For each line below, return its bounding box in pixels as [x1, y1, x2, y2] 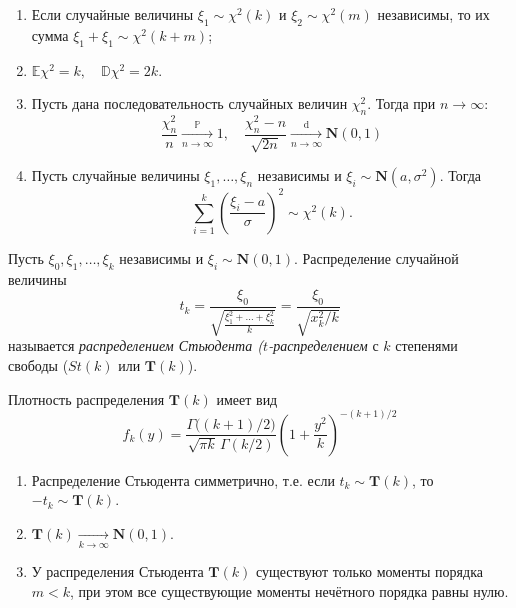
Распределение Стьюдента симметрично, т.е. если [31, 469, 335, 490]
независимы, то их [377, 4, 490, 24]
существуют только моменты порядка [255, 561, 483, 582]
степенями [395, 335, 458, 356]
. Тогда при [367, 93, 436, 114]
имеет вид [216, 388, 278, 409]
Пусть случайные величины [31, 165, 200, 186]
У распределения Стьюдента [31, 561, 204, 582]
